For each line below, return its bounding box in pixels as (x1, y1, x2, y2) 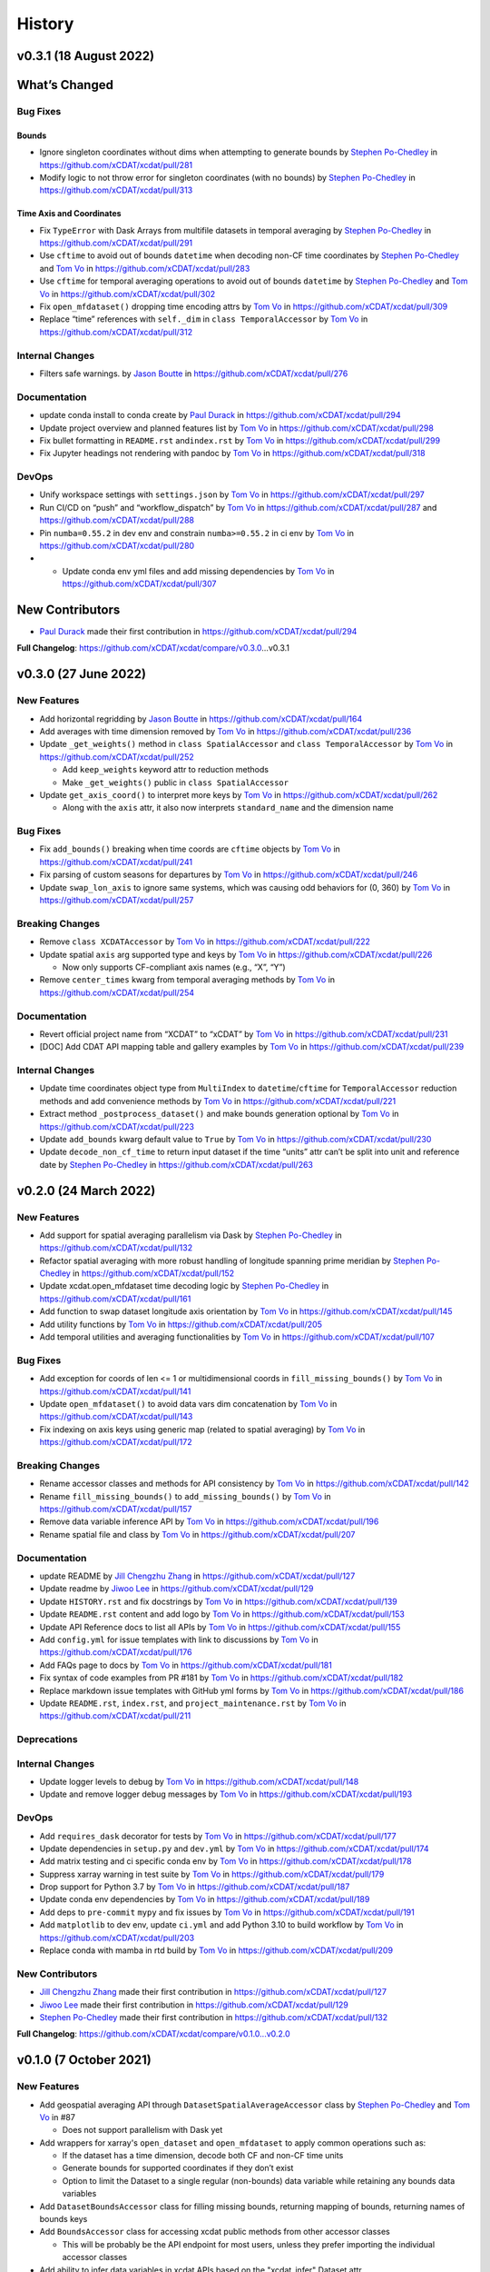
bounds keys (39, 2214, 88, 2225)
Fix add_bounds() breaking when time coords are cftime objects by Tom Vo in (39, 843, 340, 854)
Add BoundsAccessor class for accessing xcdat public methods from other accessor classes (39, 2227, 390, 2237)
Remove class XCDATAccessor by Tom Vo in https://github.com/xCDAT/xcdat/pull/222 (39, 936, 371, 947)
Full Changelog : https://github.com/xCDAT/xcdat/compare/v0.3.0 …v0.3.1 (16, 643, 290, 653)
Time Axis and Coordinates (16, 208, 122, 219)
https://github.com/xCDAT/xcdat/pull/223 (39, 1121, 195, 1131)
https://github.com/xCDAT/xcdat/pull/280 (39, 540, 195, 551)
